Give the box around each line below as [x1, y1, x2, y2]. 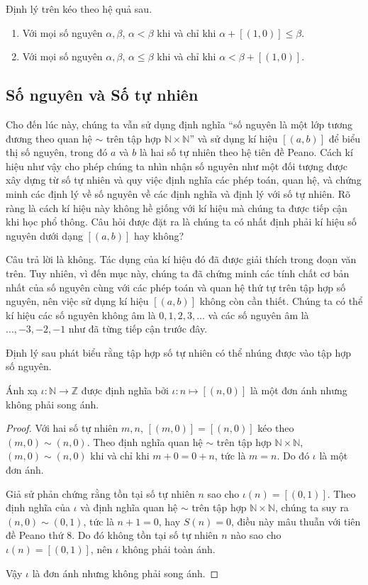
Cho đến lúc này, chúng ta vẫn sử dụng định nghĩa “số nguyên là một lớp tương [6, 116, 353, 131]
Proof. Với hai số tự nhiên [6, 420, 118, 435]
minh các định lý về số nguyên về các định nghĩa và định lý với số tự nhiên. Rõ [6, 186, 351, 201]
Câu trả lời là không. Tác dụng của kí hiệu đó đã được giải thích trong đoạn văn [6, 252, 357, 267]
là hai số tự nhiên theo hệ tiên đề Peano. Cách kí [139, 145, 353, 160]
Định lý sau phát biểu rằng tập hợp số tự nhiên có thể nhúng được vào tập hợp [6, 345, 351, 360]
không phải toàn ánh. [122, 542, 216, 557]
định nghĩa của [6, 500, 71, 515]
